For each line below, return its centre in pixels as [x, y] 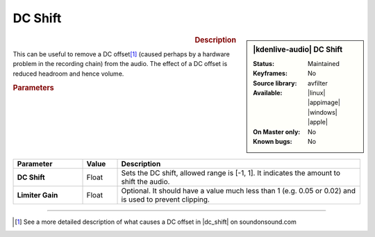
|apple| [318, 122]
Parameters [34, 88]
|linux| [317, 92]
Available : [268, 92]
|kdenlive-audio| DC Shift [298, 49]
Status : [264, 63]
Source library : [275, 83]
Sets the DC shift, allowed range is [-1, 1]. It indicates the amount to [231, 173]
